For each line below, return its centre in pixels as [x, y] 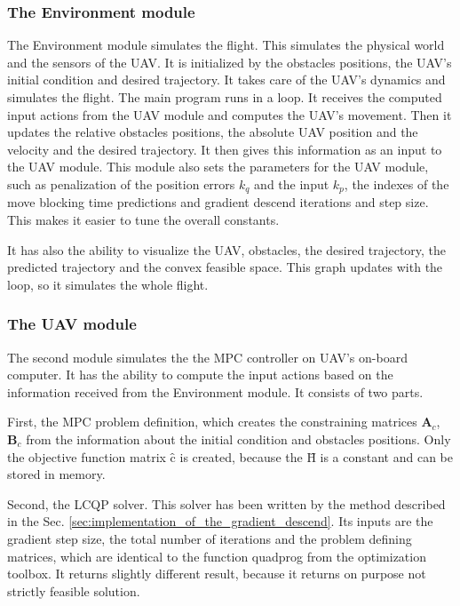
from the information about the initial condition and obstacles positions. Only [238, 439]
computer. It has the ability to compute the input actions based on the [200, 375]
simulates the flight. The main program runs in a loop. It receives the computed [225, 97]
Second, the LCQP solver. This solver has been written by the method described [226, 503]
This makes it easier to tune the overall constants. [143, 220]
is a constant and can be [387, 456]
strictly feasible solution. [74, 590]
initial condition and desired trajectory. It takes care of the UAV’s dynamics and [226, 80]
